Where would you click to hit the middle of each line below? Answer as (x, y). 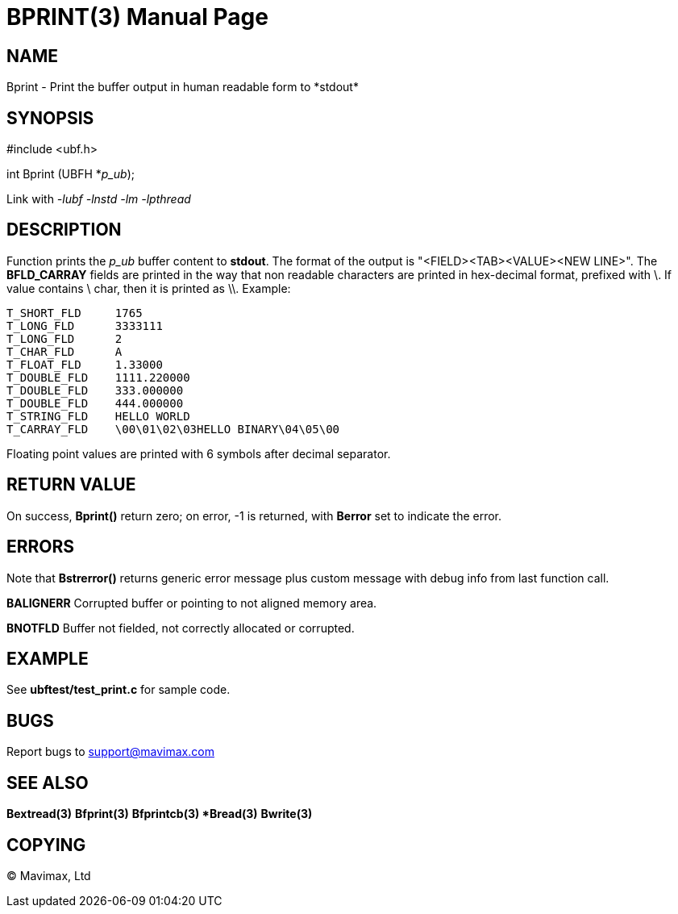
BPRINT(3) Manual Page (137, 17)
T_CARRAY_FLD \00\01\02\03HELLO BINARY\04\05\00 (173, 429)
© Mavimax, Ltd (49, 875)
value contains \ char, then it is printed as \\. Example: (149, 288)
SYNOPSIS (50, 118)
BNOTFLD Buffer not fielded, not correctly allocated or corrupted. (181, 628)
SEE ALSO (48, 783)
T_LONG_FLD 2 (64, 338)
